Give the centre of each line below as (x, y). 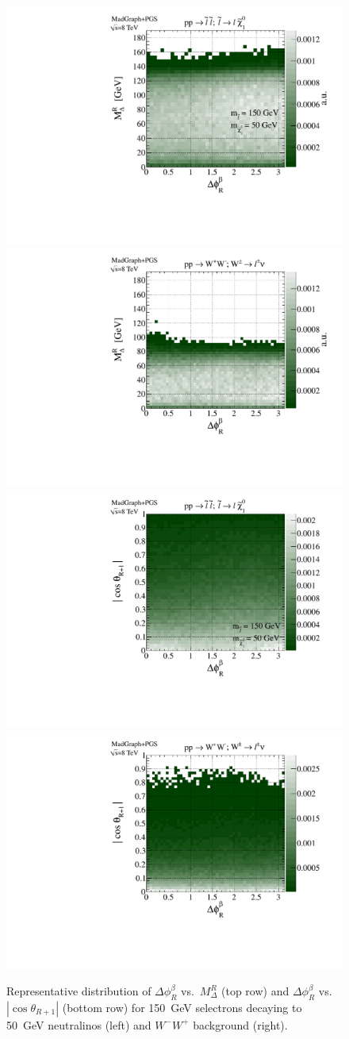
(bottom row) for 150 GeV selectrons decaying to (182, 1007)
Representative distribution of (79, 991)
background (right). (240, 1024)
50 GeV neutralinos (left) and (79, 1024)
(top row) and (255, 991)
